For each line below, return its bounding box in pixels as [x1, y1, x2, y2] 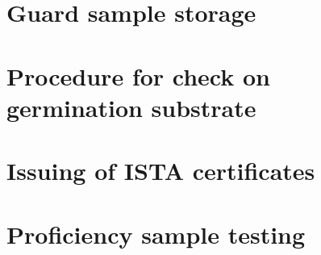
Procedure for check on [6, 59, 270, 92]
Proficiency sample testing [6, 217, 306, 250]
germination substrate [6, 90, 256, 123]
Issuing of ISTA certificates [6, 154, 315, 187]
